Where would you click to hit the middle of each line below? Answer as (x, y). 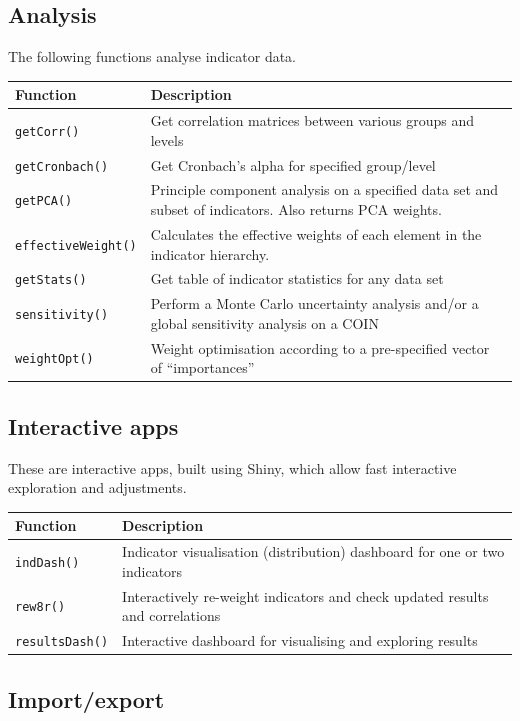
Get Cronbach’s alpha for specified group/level (293, 164)
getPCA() (44, 201)
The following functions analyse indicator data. (152, 56)
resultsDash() (62, 642)
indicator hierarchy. (210, 253)
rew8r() (40, 607)
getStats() (51, 280)
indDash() (47, 562)
